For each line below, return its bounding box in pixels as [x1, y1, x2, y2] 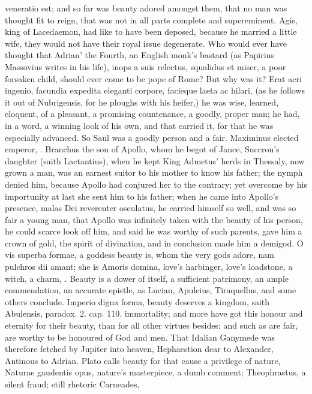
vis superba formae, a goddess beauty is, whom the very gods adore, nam [5, 248, 274, 261]
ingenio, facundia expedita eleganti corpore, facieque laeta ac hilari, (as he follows [5, 84, 305, 97]
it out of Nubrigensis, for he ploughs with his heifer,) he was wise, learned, [5, 95, 279, 108]
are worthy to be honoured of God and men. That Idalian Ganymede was [5, 330, 275, 343]
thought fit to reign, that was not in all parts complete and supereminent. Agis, [5, 13, 298, 26]
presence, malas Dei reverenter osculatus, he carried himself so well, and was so [5, 201, 296, 214]
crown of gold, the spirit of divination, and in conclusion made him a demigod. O [5, 236, 304, 249]
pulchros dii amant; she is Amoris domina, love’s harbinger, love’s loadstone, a [5, 260, 293, 273]
